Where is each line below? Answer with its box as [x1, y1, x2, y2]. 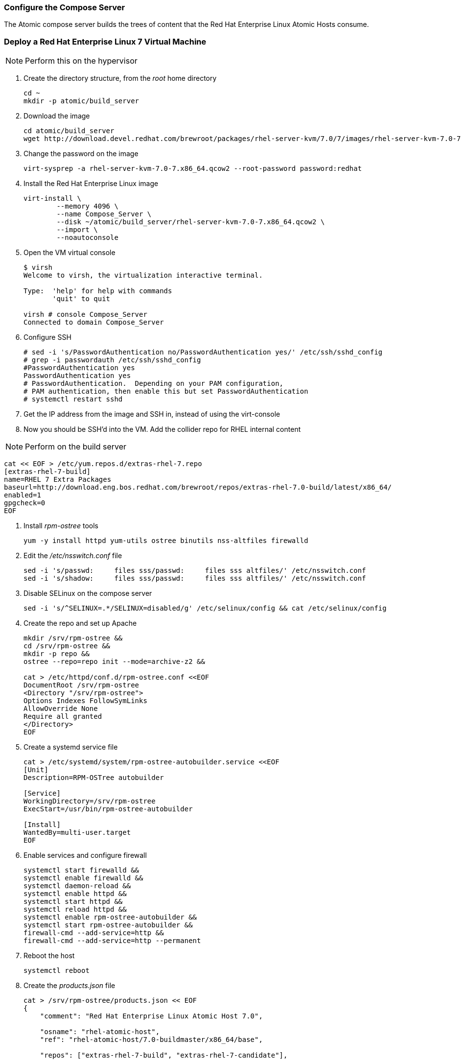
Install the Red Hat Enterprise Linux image [23, 179, 159, 188]
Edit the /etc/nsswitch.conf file [23, 551, 122, 560]
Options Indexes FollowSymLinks [23, 697, 147, 705]
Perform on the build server [25, 442, 127, 452]
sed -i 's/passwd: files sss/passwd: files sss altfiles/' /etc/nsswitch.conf [23, 567, 366, 575]
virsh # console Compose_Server [23, 310, 147, 319]
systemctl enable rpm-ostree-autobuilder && [23, 913, 197, 921]
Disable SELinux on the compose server [23, 589, 152, 598]
